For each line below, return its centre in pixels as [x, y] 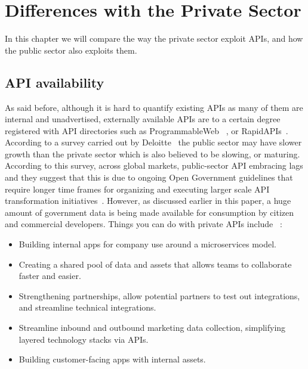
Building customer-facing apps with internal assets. [112, 359]
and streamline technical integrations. [87, 307]
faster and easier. [50, 276]
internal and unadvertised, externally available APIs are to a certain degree [143, 119]
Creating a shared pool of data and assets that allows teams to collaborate [155, 264]
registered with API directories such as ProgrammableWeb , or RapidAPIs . [147, 130]
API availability [55, 82]
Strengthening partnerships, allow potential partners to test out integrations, [159, 295]
